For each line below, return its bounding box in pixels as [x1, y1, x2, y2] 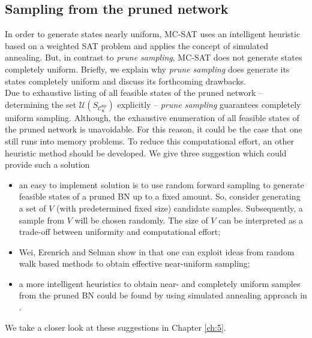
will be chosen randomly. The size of [74, 213, 208, 226]
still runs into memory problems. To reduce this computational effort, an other [5, 134, 294, 147]
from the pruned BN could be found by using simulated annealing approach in [19, 289, 307, 301]
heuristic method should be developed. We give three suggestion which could [5, 146, 287, 159]
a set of [19, 201, 46, 214]
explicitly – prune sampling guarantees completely [117, 98, 301, 110]
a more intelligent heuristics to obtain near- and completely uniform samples [19, 277, 301, 289]
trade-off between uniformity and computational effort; [19, 225, 221, 238]
